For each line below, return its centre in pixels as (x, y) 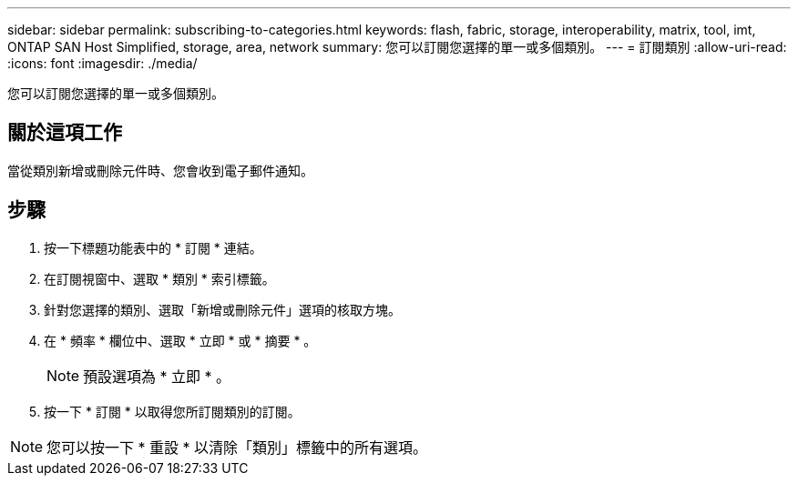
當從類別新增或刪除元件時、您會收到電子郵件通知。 (160, 170)
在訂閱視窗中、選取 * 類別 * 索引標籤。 (159, 278)
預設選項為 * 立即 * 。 (157, 376)
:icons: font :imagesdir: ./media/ (102, 63)
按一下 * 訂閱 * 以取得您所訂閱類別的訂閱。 (172, 411)
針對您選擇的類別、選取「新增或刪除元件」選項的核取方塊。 (222, 309)
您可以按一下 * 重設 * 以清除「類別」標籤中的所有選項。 (237, 447)
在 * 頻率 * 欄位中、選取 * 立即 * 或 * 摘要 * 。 (180, 340)
